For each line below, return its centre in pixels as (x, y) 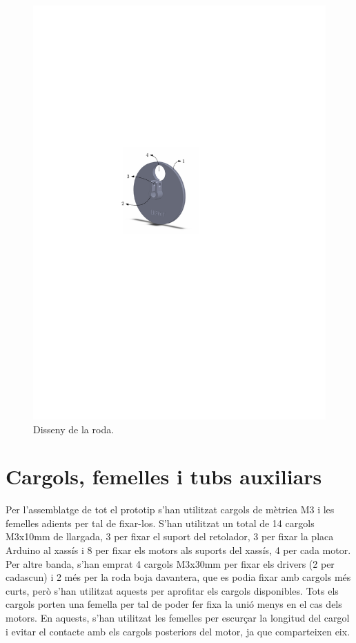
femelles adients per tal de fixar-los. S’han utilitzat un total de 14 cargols (160, 523)
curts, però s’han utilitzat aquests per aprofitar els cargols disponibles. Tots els (172, 590)
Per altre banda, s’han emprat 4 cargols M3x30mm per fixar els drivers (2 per (170, 563)
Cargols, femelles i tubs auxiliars (164, 476)
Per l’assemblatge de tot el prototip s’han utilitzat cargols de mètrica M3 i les (170, 510)
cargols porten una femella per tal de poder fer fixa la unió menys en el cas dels (174, 604)
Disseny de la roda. (74, 429)
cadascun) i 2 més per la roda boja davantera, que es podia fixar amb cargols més (178, 577)
